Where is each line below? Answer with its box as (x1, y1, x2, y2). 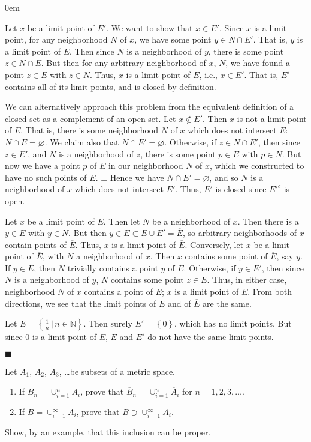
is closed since (215, 183, 267, 195)
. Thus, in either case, (207, 273, 287, 286)
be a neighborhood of (152, 214, 230, 227)
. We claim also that (44, 135, 119, 148)
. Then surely (83, 317, 132, 330)
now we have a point (5, 159, 80, 172)
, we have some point (134, 33, 212, 46)
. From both (247, 285, 292, 298)
